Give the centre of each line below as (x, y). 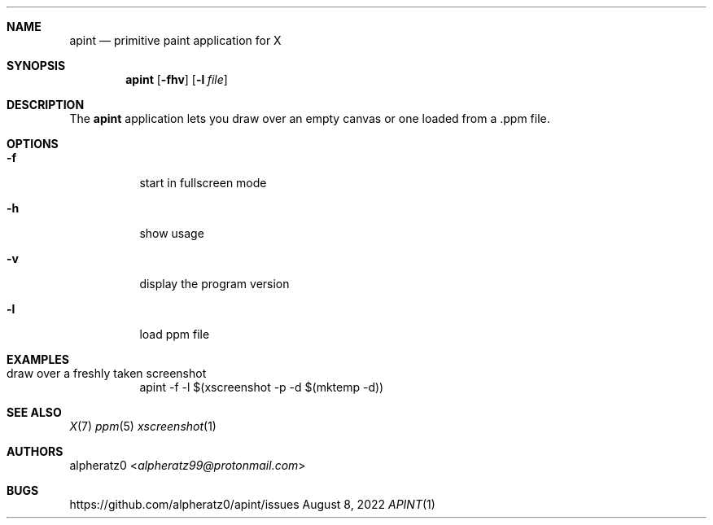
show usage (172, 233)
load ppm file (175, 334)
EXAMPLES (38, 359)
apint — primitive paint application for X (175, 40)
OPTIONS (33, 144)
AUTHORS (35, 451)
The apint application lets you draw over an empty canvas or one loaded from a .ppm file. (310, 118)
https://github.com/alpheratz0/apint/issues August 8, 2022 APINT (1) (252, 504)
